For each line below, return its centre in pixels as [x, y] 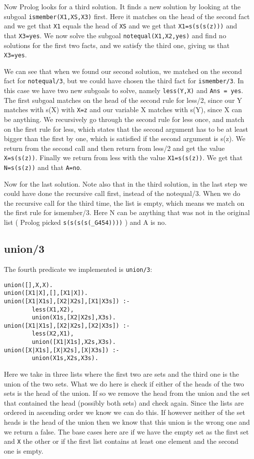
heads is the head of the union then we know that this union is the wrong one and [127, 422]
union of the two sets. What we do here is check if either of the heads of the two [124, 383]
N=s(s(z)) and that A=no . [43, 167]
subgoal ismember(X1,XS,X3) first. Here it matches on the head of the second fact [127, 16]
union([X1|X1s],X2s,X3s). [74, 342]
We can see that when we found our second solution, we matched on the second [123, 71]
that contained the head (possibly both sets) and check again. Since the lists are [124, 402]
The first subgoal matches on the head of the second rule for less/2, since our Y [123, 100]
